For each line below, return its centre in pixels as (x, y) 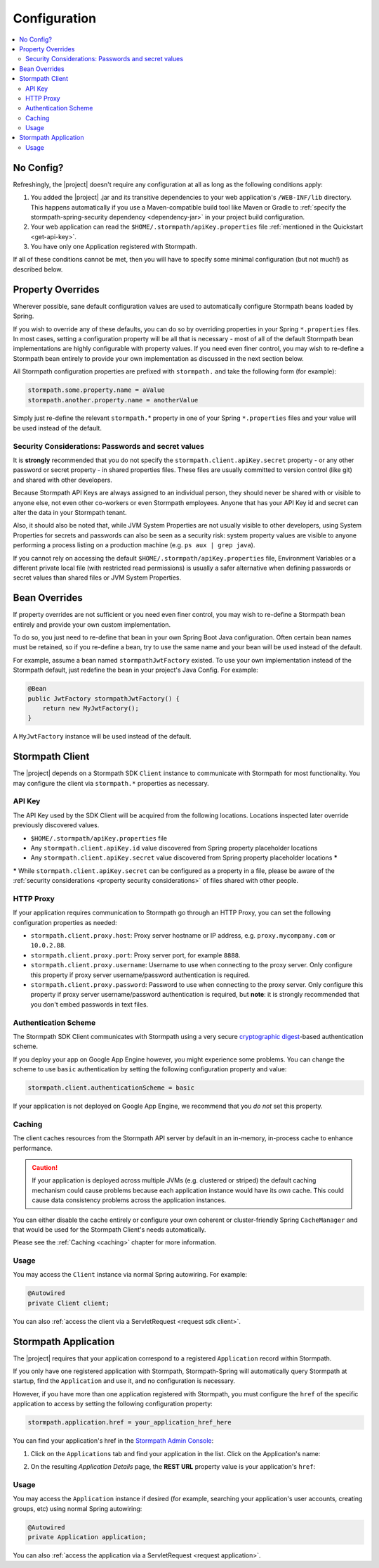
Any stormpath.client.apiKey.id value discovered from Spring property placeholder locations (174, 848)
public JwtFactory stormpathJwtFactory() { (104, 699)
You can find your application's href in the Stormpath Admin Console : (113, 1441)
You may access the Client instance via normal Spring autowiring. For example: (130, 1275)
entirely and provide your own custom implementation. (92, 624)
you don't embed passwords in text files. (89, 1004)
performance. (33, 1148)
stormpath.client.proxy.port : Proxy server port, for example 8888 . (135, 955)
